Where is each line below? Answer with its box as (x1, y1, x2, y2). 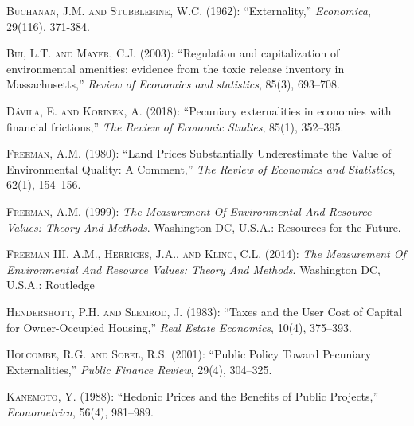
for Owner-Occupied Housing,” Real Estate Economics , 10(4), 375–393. (6, 319, 352, 335)
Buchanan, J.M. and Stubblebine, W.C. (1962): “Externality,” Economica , (6, 2, 371, 18)
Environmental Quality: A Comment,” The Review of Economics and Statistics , (6, 160, 396, 177)
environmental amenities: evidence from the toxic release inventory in (6, 60, 345, 76)
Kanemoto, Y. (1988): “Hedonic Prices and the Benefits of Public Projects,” (6, 388, 379, 405)
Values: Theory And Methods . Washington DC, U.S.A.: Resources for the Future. (6, 218, 401, 235)
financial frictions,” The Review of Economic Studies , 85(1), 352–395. (6, 118, 344, 135)
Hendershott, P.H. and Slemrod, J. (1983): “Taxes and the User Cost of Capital (6, 303, 403, 319)
